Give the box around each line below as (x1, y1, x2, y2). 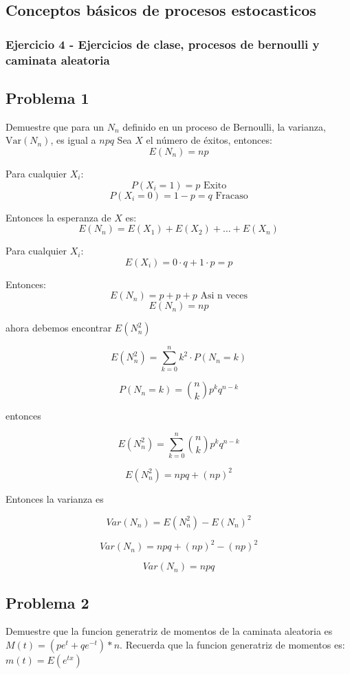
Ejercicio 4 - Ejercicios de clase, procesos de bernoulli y (6, 35, 320, 52)
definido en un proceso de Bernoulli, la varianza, (122, 119, 326, 133)
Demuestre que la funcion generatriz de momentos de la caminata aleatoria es (6, 624, 333, 638)
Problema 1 (6, 87, 89, 108)
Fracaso (215, 191, 248, 201)
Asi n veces (200, 291, 248, 301)
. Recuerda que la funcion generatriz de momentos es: (120, 638, 345, 652)
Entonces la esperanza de (6, 210, 111, 224)
